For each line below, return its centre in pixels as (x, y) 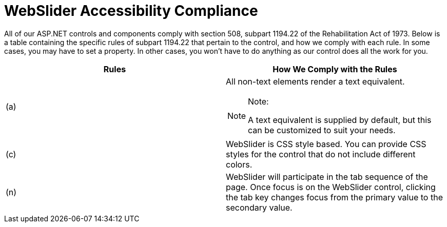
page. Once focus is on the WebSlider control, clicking (331, 187)
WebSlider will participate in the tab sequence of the (327, 177)
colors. (239, 164)
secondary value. (259, 207)
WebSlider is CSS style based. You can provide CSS (326, 144)
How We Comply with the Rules (335, 69)
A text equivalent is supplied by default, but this (340, 120)
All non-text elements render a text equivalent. (315, 81)
